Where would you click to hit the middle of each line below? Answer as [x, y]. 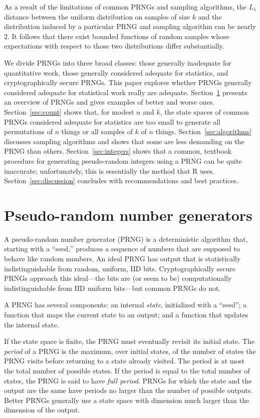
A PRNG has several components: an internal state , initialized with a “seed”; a [125, 305]
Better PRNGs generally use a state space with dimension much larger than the [127, 400]
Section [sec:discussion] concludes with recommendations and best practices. [121, 180]
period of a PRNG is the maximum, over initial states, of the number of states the [130, 351]
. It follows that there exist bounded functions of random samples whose [118, 36]
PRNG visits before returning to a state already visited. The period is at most [124, 361]
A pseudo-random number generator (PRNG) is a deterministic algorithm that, [126, 239]
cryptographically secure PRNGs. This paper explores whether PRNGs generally [128, 82]
